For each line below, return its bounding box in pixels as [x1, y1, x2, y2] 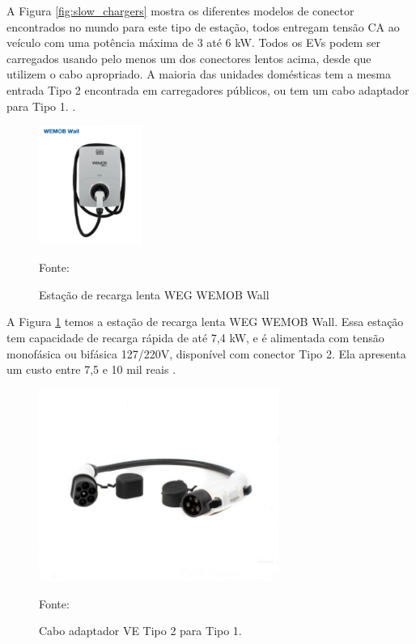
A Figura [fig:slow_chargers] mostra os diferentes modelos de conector [6, 2, 354, 19]
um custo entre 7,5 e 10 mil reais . [6, 361, 176, 378]
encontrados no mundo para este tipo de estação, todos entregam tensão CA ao [6, 18, 400, 35]
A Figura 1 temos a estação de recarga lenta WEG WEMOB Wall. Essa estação [6, 313, 404, 330]
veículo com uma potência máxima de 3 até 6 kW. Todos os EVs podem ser [6, 34, 381, 51]
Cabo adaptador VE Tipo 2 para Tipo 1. [39, 622, 242, 639]
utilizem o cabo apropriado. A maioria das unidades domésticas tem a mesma [6, 66, 391, 83]
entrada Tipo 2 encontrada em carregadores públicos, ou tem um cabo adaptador [6, 81, 410, 98]
